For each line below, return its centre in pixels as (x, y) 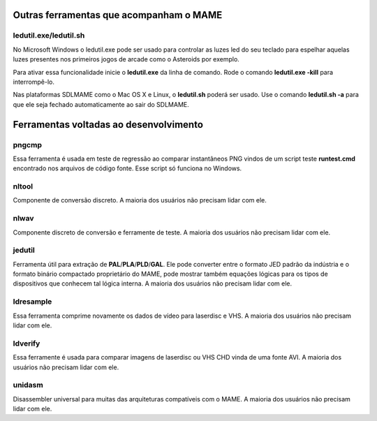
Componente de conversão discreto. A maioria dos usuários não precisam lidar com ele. (140, 200)
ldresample (32, 302)
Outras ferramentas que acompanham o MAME (118, 15)
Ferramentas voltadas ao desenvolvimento (108, 125)
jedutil (24, 250)
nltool (23, 186)
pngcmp (27, 145)
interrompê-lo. (34, 82)
